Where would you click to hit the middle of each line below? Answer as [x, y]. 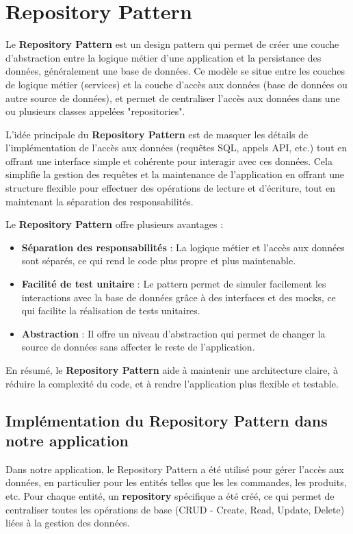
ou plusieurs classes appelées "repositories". [95, 111]
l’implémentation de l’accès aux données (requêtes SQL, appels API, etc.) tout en [176, 148]
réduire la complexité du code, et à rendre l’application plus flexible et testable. [172, 383]
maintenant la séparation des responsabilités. [100, 201]
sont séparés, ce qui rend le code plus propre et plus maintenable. [159, 260]
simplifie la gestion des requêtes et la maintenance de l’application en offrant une [175, 174]
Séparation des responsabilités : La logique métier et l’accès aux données [183, 247]
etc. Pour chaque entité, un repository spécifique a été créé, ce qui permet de [170, 495]
